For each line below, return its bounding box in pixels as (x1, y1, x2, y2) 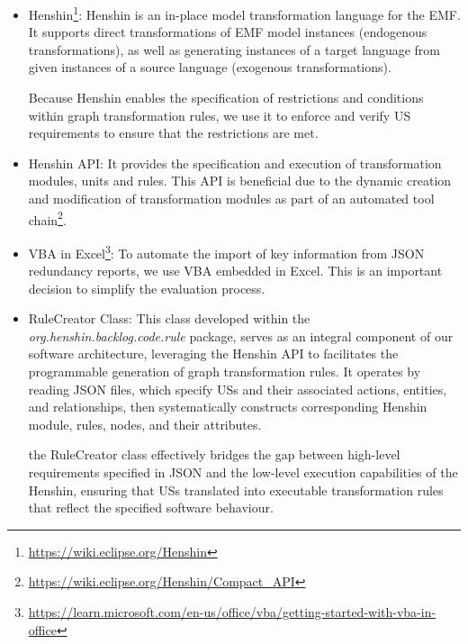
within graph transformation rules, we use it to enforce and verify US (28, 105, 411, 124)
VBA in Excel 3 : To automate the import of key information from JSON (28, 240, 425, 262)
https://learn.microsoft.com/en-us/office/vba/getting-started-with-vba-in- (28, 603, 436, 621)
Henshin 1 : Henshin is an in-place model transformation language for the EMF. (28, 3, 461, 23)
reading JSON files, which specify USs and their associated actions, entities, (28, 379, 447, 398)
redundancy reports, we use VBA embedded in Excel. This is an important (28, 261, 443, 280)
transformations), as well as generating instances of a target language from (28, 40, 440, 59)
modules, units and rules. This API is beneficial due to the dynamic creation (28, 171, 452, 190)
